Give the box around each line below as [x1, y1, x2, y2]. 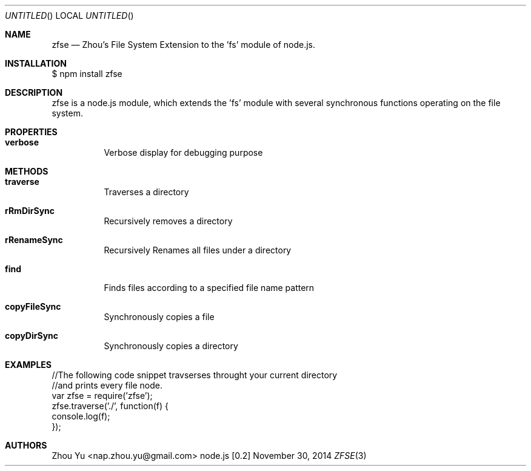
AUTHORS [5, 440, 47, 450]
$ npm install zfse [52, 68, 122, 79]
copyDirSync [5, 330, 59, 341]
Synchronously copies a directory [104, 341, 238, 351]
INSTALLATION [5, 58, 67, 68]
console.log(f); [52, 411, 110, 421]
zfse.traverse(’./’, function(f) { [52, 401, 169, 411]
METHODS [5, 166, 48, 176]
